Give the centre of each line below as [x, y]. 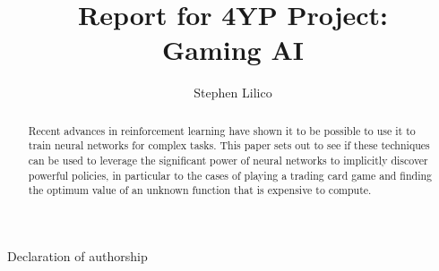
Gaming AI [233, 50]
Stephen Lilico [233, 93]
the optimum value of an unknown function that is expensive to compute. [200, 190]
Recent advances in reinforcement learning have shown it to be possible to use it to [222, 130]
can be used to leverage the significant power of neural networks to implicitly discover [228, 161]
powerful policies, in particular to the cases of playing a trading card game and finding [230, 175]
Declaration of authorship [77, 255]
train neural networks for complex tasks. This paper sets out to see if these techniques [229, 145]
